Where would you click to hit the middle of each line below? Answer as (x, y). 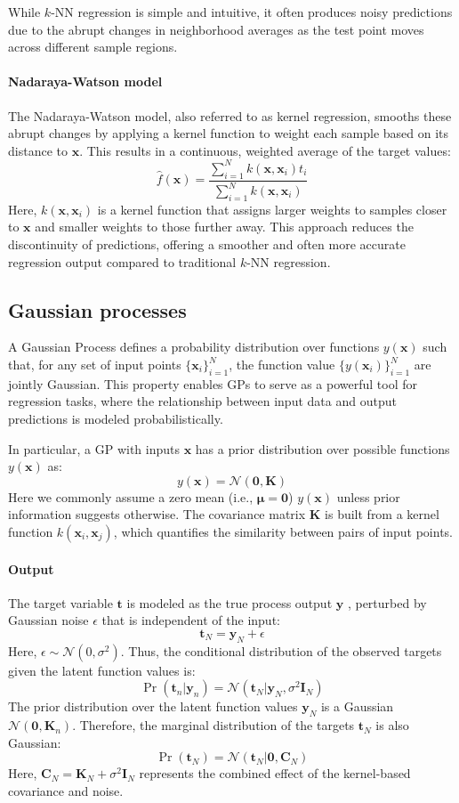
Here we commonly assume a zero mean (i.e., (131, 496)
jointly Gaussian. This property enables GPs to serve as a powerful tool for (213, 383)
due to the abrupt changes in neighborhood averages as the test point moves (216, 29)
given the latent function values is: (102, 670)
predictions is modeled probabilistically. (116, 418)
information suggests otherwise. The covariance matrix (157, 514)
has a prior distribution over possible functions (322, 448)
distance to (38, 150)
